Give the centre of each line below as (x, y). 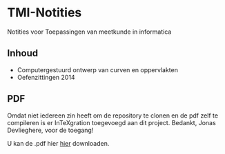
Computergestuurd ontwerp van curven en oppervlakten (97, 69)
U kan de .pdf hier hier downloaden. (58, 143)
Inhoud (23, 53)
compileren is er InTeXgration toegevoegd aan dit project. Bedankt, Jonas (111, 122)
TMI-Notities (45, 13)
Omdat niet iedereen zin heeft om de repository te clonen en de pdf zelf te (113, 115)
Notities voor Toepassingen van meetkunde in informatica (89, 32)
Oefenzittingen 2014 (46, 77)
